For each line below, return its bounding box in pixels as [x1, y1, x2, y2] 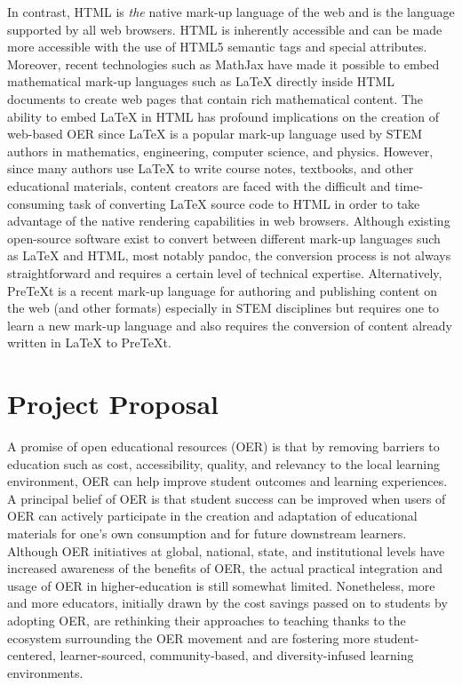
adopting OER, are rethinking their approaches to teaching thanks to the [7, 610, 406, 629]
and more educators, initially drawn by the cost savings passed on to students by [7, 593, 448, 612]
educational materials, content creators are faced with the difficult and [7, 176, 391, 195]
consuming [7, 194, 65, 212]
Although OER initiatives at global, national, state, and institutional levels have [7, 541, 445, 560]
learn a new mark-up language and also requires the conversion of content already [7, 315, 452, 334]
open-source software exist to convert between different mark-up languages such [7, 228, 441, 247]
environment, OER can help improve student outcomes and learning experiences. [7, 472, 448, 490]
